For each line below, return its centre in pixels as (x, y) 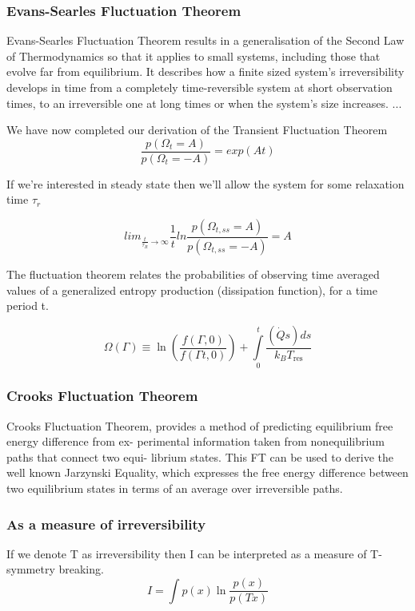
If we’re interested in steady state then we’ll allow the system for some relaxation (206, 183)
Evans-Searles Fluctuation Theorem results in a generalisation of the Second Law (206, 40)
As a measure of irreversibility (106, 524)
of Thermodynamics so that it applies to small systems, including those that (194, 56)
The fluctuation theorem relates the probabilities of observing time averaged (193, 274)
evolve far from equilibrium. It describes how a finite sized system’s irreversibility (206, 71)
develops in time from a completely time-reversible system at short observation (200, 87)
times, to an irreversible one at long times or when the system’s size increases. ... (204, 103)
